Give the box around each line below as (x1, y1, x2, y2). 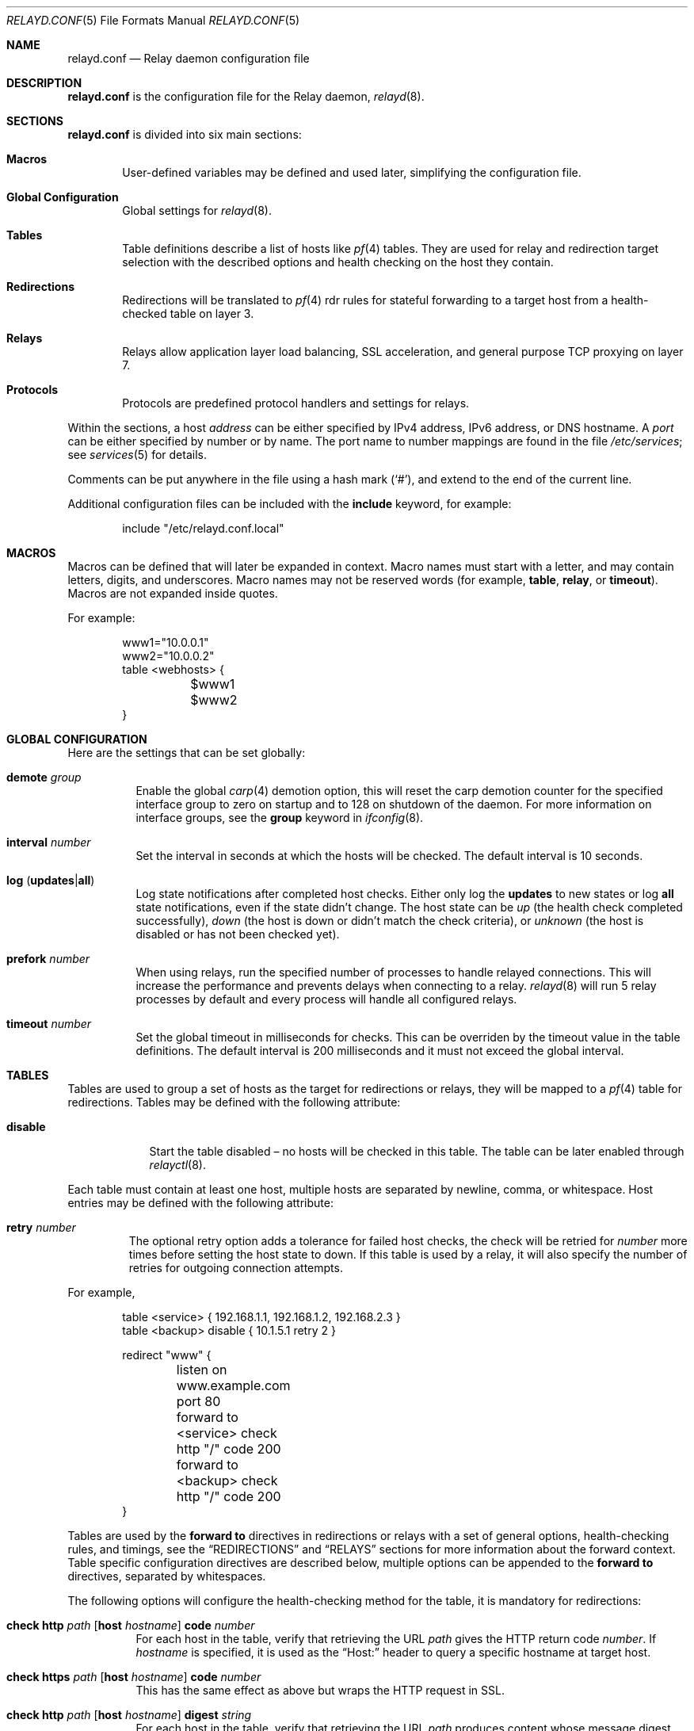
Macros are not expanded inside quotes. (67, 587, 278, 600)
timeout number (6, 1017, 92, 1030)
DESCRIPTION (6, 76, 82, 90)
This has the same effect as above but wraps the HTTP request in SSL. (135, 1683, 505, 1697)
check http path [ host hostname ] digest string (6, 1708, 252, 1721)
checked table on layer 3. (122, 307, 254, 320)
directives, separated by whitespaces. (67, 1569, 266, 1583)
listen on (176, 1362, 227, 1378)
